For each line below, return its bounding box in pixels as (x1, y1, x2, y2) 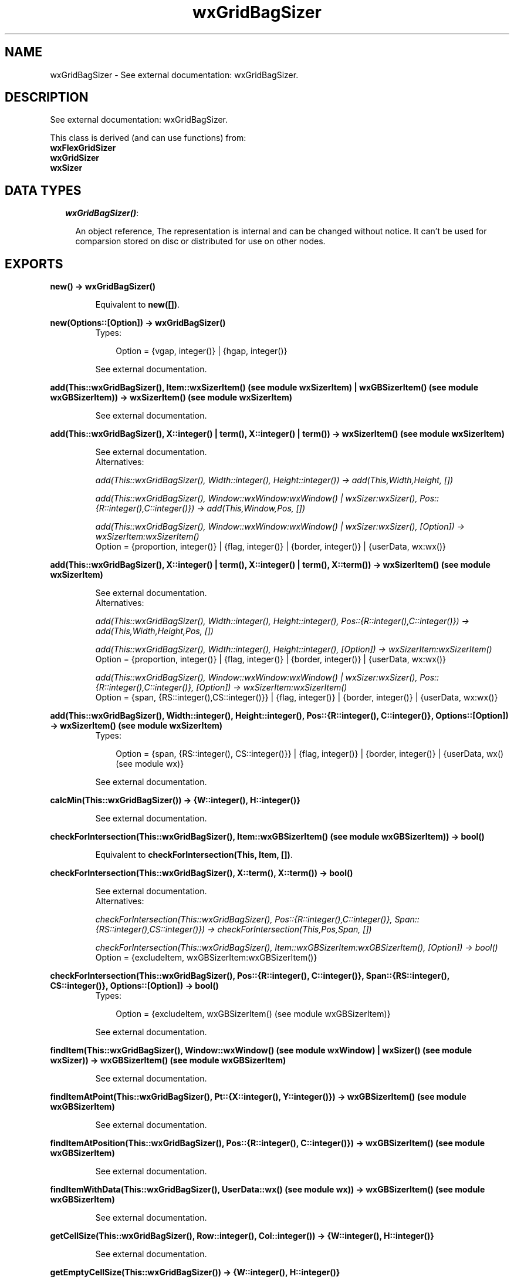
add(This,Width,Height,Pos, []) (95, 626, 214, 636)
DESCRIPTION (5, 90, 89, 105)
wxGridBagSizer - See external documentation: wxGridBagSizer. (50, 69, 299, 80)
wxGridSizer (50, 153, 100, 163)
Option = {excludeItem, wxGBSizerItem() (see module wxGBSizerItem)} (116, 1009, 391, 1019)
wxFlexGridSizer (50, 143, 116, 153)
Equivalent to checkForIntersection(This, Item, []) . (95, 850, 293, 860)
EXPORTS (5, 256, 63, 271)
